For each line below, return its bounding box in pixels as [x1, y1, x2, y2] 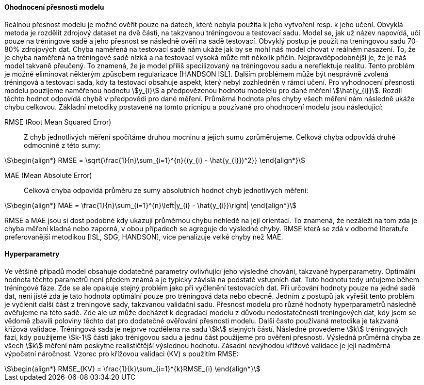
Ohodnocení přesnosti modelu [4, 3, 104, 11]
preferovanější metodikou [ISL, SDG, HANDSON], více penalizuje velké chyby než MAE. [4, 232, 283, 241]
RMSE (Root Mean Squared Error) [4, 117, 112, 126]
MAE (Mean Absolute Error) [4, 171, 92, 179]
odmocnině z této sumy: [24, 141, 101, 149]
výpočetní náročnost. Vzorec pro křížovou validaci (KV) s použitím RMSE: [4, 349, 239, 358]
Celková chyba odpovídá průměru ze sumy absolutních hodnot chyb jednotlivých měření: [24, 186, 309, 194]
